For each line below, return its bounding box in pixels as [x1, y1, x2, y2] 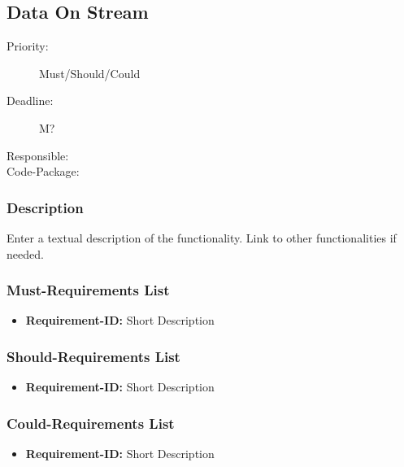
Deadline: [7, 92, 54, 109]
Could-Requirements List [7, 412, 175, 433]
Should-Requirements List [7, 346, 180, 366]
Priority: [7, 37, 49, 55]
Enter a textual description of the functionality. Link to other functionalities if [7, 229, 397, 246]
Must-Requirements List [7, 280, 170, 300]
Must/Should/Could [39, 64, 141, 81]
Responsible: [7, 146, 69, 164]
